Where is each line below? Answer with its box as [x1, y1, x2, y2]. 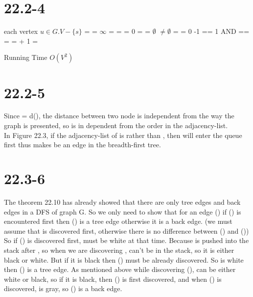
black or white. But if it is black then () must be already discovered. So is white [4, 254, 244, 265]
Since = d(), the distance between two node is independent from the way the [4, 110, 234, 121]
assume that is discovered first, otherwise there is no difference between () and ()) [4, 225, 249, 236]
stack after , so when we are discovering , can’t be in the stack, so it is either [4, 244, 234, 255]
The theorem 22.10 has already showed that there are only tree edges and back [4, 196, 241, 207]
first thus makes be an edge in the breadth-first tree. [4, 139, 161, 150]
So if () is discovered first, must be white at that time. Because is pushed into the [4, 235, 249, 245]
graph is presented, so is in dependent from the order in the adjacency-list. [4, 120, 228, 131]
